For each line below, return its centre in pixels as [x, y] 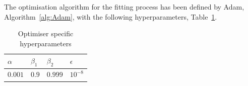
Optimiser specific [46, 33]
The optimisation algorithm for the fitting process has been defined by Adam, [124, 7]
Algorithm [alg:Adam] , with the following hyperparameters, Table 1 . [111, 16]
